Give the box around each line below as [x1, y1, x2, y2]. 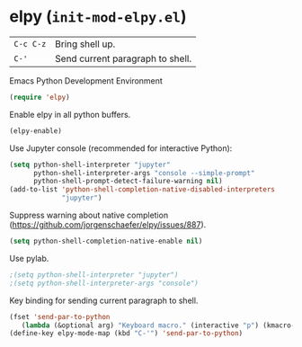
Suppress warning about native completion [9, 209, 169, 221]
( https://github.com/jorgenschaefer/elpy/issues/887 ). [9, 219, 207, 230]
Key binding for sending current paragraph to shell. [9, 295, 199, 306]
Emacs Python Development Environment [9, 75, 164, 86]
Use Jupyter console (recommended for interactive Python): [9, 142, 233, 154]
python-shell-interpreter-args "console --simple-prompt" [32, 168, 255, 177]
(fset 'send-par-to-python [9, 312, 111, 321]
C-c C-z [13, 39, 47, 49]
